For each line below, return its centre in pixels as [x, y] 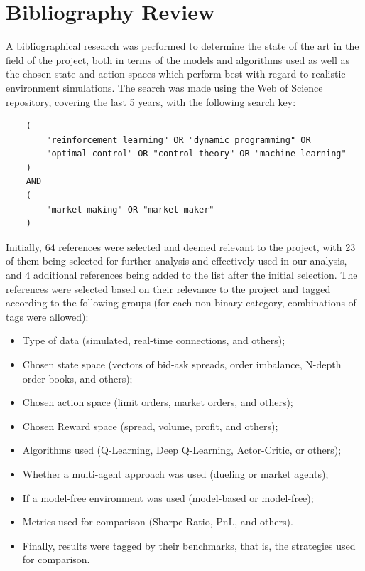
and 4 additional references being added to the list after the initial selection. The [182, 275]
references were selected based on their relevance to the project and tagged [168, 288]
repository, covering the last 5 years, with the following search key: [151, 101]
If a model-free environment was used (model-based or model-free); [168, 497]
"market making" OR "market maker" [130, 209]
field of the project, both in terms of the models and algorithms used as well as [178, 59]
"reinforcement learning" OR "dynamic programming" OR [179, 140]
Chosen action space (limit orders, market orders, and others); [158, 402]
